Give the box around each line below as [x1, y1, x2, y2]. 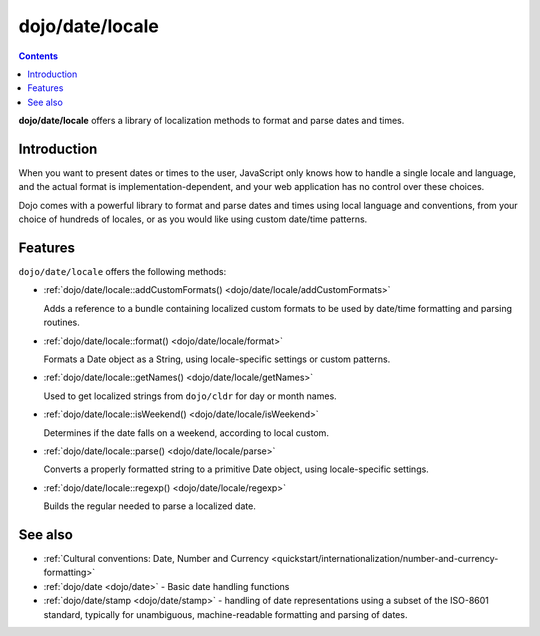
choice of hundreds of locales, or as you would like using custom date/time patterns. [18, 213, 368, 225]
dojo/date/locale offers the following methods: [18, 266, 227, 278]
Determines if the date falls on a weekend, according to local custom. [43, 426, 330, 439]
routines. [43, 316, 80, 329]
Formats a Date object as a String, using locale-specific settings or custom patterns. [43, 353, 391, 365]
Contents [18, 50, 59, 62]
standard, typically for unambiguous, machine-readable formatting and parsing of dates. [43, 608, 408, 620]
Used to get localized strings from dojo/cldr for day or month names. [43, 390, 337, 402]
